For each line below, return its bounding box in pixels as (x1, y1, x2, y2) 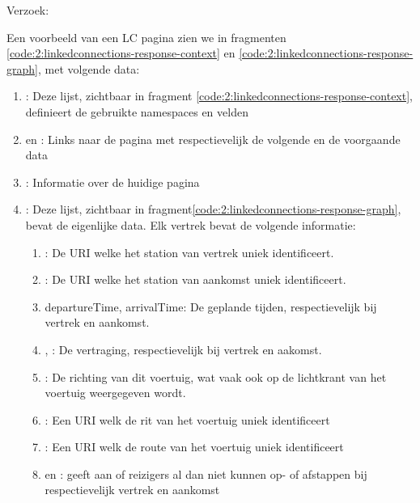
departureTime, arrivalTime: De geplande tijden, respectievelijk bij (45, 298, 377, 315)
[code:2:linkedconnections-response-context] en (6, 44, 235, 61)
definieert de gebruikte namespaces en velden (25, 103, 248, 120)
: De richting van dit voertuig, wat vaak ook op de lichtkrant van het (45, 368, 387, 385)
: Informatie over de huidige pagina (25, 173, 200, 190)
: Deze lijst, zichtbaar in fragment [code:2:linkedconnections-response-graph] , (25, 201, 401, 218)
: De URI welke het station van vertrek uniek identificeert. (45, 243, 334, 260)
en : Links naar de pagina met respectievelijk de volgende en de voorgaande (25, 130, 401, 147)
